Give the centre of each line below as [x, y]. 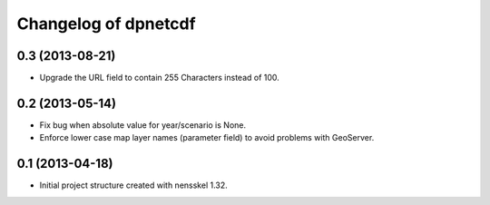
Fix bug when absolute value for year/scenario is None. [143, 125]
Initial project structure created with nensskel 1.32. [134, 185]
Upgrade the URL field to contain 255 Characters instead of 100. [160, 78]
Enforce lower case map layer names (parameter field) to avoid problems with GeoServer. [207, 138]
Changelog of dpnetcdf [106, 24]
